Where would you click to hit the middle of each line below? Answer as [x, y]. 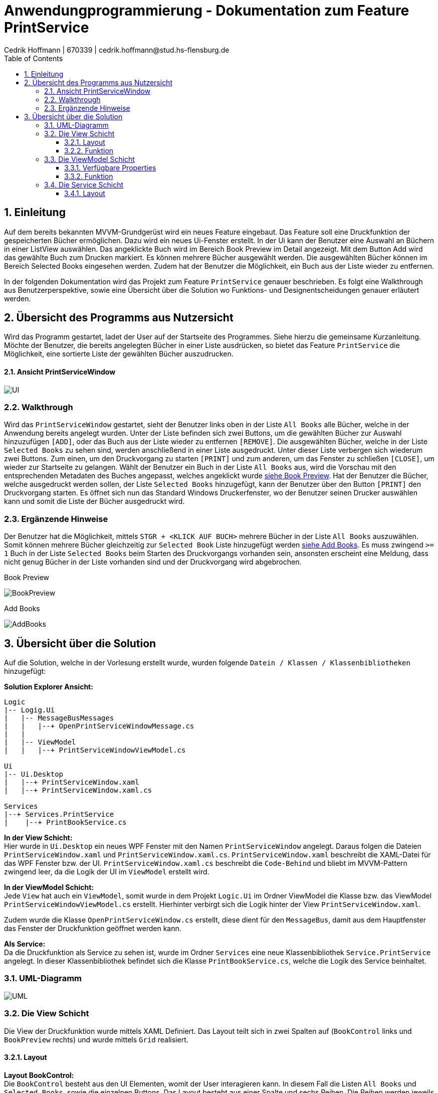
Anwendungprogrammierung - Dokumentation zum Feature [207, 11]
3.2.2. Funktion [89, 150]
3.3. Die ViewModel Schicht [89, 159]
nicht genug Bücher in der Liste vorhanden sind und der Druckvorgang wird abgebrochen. [153, 562]
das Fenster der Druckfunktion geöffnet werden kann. [93, 928]
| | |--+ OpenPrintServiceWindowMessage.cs [99, 726]
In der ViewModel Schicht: [49, 887]
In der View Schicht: [38, 838]
